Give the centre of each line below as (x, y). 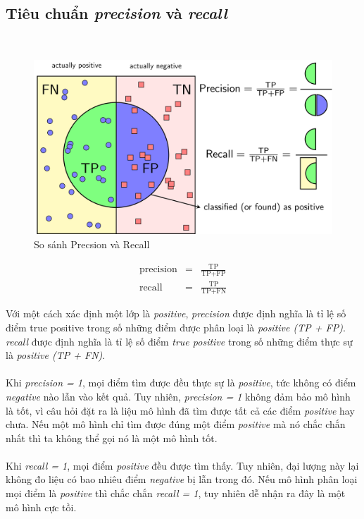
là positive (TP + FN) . (56, 355)
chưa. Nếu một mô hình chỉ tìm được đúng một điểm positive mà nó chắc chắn (176, 424)
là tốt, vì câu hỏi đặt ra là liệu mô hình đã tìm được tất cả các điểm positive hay (180, 410)
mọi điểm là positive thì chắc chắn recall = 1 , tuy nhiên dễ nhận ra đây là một (176, 493)
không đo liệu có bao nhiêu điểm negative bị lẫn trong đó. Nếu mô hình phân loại (182, 479)
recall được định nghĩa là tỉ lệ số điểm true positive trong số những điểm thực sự (179, 341)
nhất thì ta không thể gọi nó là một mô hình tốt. (112, 438)
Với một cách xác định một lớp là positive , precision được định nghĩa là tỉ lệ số (176, 313)
